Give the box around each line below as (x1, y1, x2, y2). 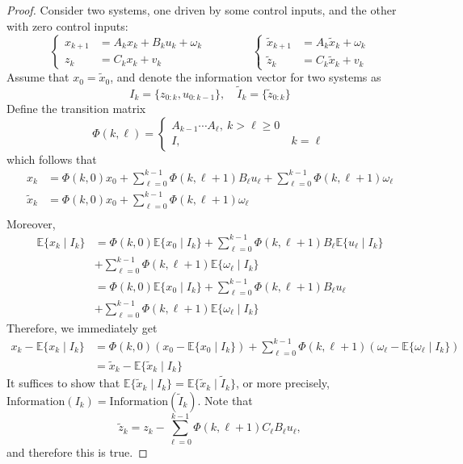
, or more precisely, (235, 374, 330, 391)
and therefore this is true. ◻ (6, 443, 148, 460)
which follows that (6, 150, 97, 167)
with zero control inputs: (6, 17, 128, 34)
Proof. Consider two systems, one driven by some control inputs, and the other (6, 2, 397, 18)
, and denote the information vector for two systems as (110, 69, 381, 86)
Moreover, (6, 215, 56, 232)
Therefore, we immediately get (6, 319, 158, 336)
